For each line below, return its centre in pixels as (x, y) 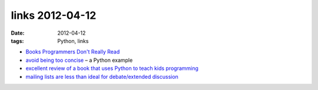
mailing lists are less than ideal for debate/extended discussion (102, 76)
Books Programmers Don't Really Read (73, 52)
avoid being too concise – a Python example (79, 60)
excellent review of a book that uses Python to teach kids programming (112, 68)
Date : (18, 33)
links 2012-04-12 (54, 15)
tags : (17, 41)
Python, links (73, 41)
